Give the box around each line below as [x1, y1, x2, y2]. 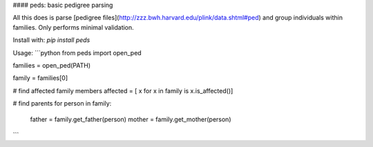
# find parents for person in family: [12, 99, 112, 108]
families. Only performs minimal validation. [12, 23, 134, 31]
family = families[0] [12, 74, 68, 82]
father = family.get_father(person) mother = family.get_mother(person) [30, 115, 231, 124]
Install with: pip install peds [12, 36, 90, 44]
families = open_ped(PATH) [12, 61, 91, 69]
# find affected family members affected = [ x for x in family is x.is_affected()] [12, 86, 233, 95]
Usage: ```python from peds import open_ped [12, 48, 142, 57]
